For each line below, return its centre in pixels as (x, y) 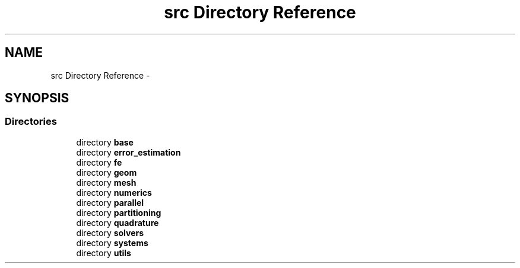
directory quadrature (118, 222)
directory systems (112, 243)
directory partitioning (119, 212)
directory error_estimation (129, 152)
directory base (105, 142)
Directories (31, 122)
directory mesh (106, 182)
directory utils (104, 253)
